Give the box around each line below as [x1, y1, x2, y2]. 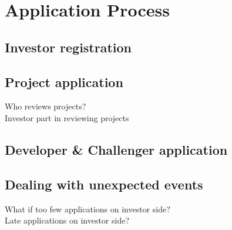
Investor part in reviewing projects [5, 111, 129, 124]
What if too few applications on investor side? [5, 202, 170, 215]
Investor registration [5, 38, 132, 56]
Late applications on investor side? [5, 214, 130, 226]
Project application [5, 72, 123, 91]
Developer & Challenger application [5, 140, 228, 158]
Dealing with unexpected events [5, 175, 203, 193]
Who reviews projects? [5, 100, 86, 112]
